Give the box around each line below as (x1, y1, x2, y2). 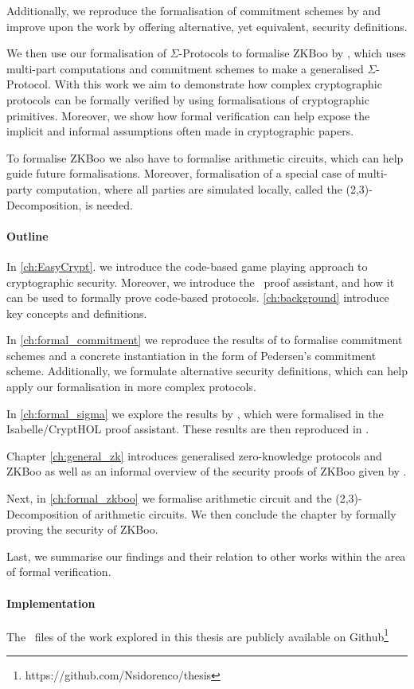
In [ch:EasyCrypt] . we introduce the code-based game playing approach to (6, 257, 368, 274)
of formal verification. (6, 563, 111, 580)
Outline (6, 227, 49, 244)
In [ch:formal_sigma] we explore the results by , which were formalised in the (6, 405, 384, 421)
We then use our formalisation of (6, 45, 166, 61)
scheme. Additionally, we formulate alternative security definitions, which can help (6, 362, 408, 379)
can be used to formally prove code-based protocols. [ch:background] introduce (6, 289, 389, 306)
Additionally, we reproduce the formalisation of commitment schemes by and (6, 2, 381, 18)
